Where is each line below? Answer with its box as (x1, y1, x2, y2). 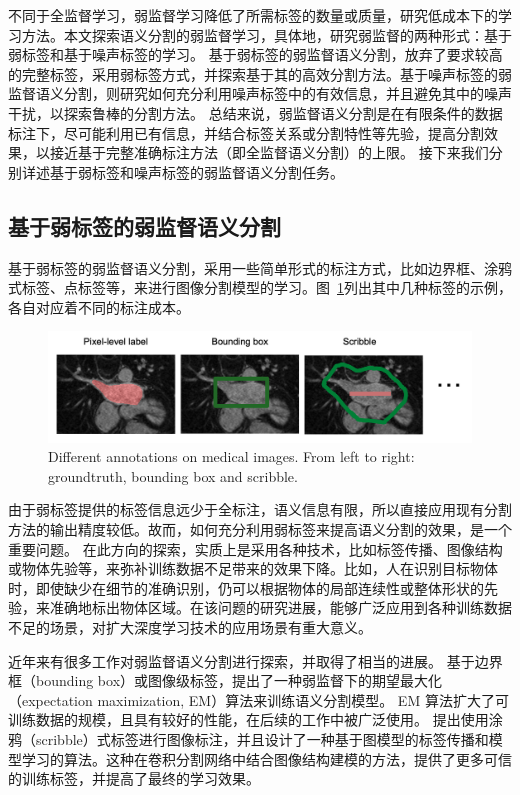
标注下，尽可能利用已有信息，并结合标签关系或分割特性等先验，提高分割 (8, 122, 484, 143)
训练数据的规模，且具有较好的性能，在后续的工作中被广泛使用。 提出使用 (8, 709, 489, 730)
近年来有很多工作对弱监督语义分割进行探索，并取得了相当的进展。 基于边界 (8, 650, 503, 671)
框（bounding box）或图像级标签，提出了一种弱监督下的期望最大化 (8, 670, 443, 691)
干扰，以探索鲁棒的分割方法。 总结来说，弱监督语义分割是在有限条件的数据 (8, 102, 503, 123)
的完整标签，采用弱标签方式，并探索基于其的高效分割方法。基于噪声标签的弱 (8, 63, 512, 84)
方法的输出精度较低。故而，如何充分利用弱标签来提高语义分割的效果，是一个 (8, 519, 512, 540)
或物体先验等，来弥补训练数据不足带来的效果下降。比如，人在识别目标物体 (8, 558, 498, 579)
